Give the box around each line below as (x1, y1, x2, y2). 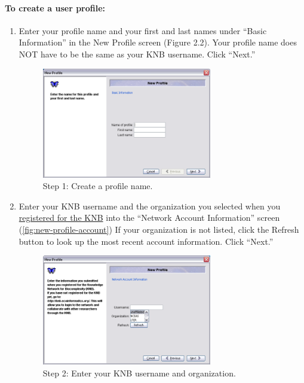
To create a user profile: (5, 1, 106, 14)
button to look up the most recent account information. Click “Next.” (19, 235, 274, 247)
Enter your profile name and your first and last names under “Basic (19, 24, 267, 37)
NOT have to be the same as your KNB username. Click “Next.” (19, 47, 256, 60)
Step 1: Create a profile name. (42, 180, 153, 192)
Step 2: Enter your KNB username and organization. (42, 366, 236, 379)
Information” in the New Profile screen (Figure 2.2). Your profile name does (19, 36, 297, 48)
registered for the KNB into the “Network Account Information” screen (19, 211, 280, 224)
